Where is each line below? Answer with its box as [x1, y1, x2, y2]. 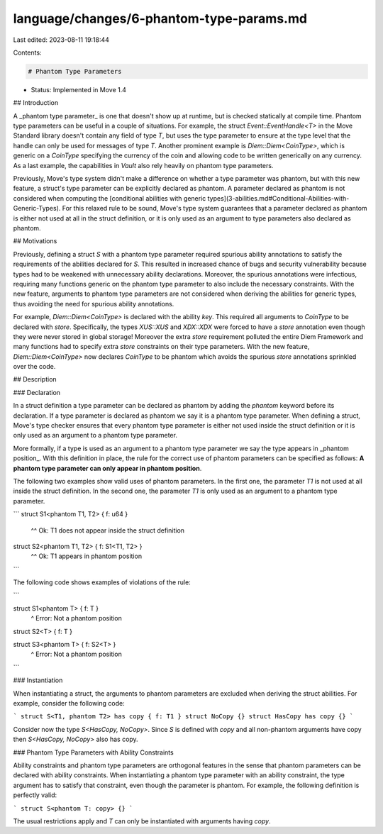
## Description [13, 375, 57, 384]
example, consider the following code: [13, 699, 125, 707]
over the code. [13, 362, 56, 371]
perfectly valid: [13, 791, 57, 799]
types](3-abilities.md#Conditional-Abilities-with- [207, 194, 350, 202]
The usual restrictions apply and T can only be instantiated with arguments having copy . [13, 816, 271, 825]
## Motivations [13, 237, 57, 245]
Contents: [13, 48, 42, 57]
